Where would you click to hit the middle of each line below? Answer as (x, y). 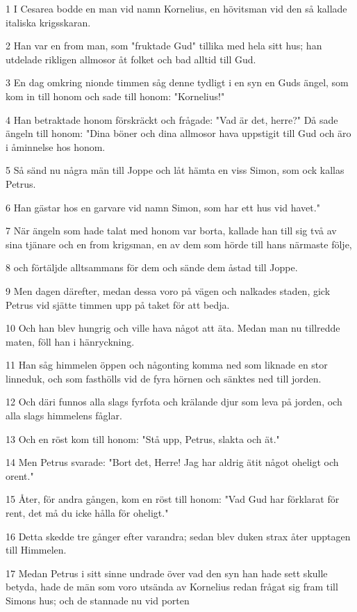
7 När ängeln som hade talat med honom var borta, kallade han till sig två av (171, 231)
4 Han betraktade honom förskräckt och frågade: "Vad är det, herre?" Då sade (172, 119)
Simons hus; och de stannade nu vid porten (98, 600)
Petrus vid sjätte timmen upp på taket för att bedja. (118, 304)
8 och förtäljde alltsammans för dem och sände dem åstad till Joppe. (152, 267)
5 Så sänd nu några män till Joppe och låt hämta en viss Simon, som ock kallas (175, 170)
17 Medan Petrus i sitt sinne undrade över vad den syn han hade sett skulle (167, 573)
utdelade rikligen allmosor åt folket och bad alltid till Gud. (131, 59)
